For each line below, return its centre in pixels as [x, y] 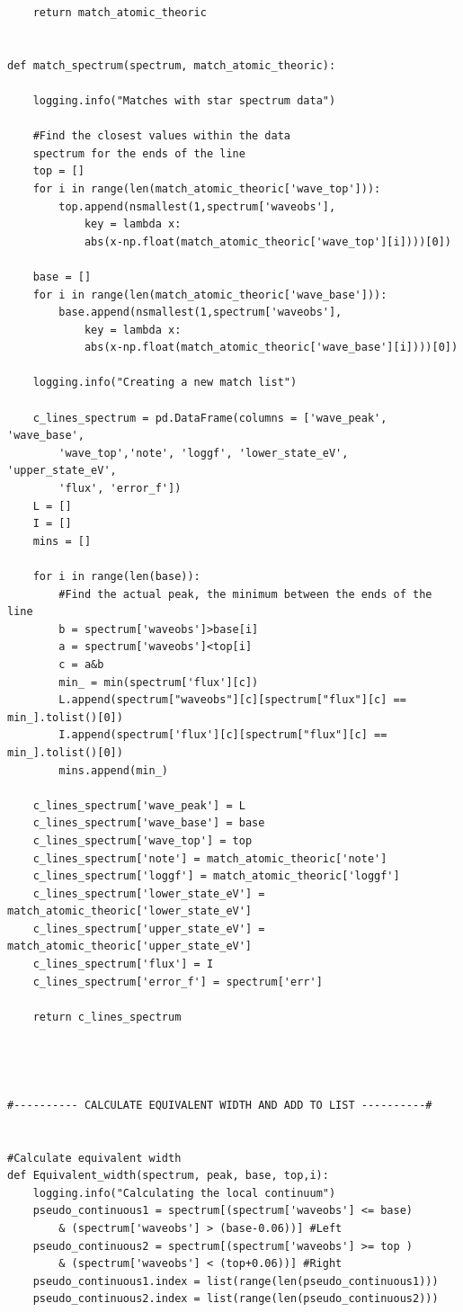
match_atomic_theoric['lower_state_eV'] [130, 911]
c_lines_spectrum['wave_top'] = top [142, 840]
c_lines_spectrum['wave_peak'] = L [139, 805]
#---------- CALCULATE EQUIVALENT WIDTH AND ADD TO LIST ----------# [220, 1105]
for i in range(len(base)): [116, 576]
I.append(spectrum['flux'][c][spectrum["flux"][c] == [223, 735]
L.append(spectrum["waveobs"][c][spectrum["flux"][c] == [232, 700]
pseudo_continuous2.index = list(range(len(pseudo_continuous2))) [236, 1299]
